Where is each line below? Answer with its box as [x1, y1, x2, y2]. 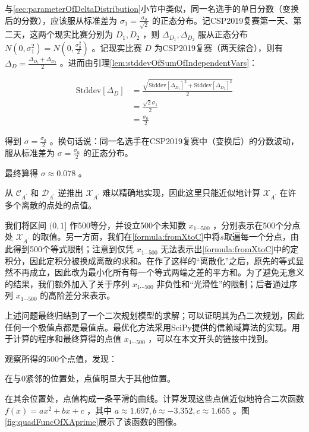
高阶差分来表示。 [48, 289, 115, 301]
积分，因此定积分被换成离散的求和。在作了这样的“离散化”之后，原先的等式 [5, 254, 296, 266]
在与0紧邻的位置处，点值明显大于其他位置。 [5, 372, 175, 385]
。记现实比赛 [92, 42, 142, 54]
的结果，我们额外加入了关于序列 [5, 277, 130, 290]
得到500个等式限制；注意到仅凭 [12, 243, 134, 255]
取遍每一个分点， [223, 230, 291, 243]
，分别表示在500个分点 [213, 218, 301, 231]
